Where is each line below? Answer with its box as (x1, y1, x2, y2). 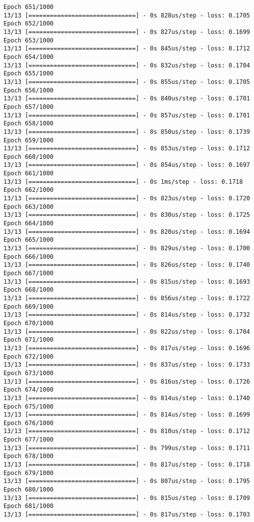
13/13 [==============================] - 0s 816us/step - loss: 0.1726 (3, 378, 250, 385)
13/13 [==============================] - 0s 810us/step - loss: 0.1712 (3, 428, 250, 435)
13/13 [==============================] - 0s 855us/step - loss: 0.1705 (3, 78, 250, 85)
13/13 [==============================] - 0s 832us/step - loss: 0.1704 (3, 61, 250, 69)
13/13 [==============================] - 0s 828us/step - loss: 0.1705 (3, 11, 250, 19)
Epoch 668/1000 (3, 286, 54, 294)
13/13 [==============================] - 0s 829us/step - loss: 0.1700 (3, 245, 250, 252)
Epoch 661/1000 (3, 170, 54, 177)
